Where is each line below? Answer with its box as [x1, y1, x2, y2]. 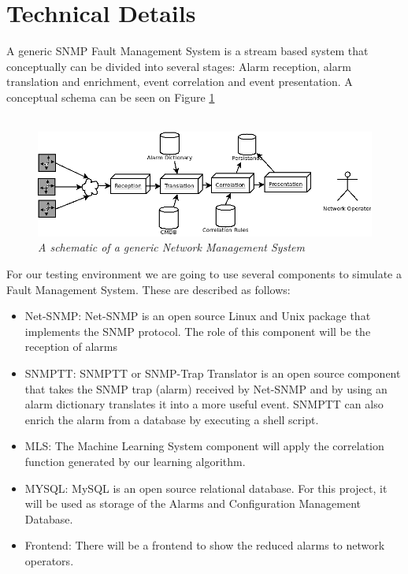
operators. [24, 552, 74, 568]
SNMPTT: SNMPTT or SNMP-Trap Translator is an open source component [24, 365, 401, 382]
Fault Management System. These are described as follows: [6, 281, 291, 297]
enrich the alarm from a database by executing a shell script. [24, 411, 319, 427]
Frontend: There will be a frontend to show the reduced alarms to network [24, 537, 385, 553]
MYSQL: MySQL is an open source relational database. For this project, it [24, 479, 388, 496]
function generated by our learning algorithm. [24, 453, 246, 470]
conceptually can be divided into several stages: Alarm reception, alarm [6, 58, 351, 74]
